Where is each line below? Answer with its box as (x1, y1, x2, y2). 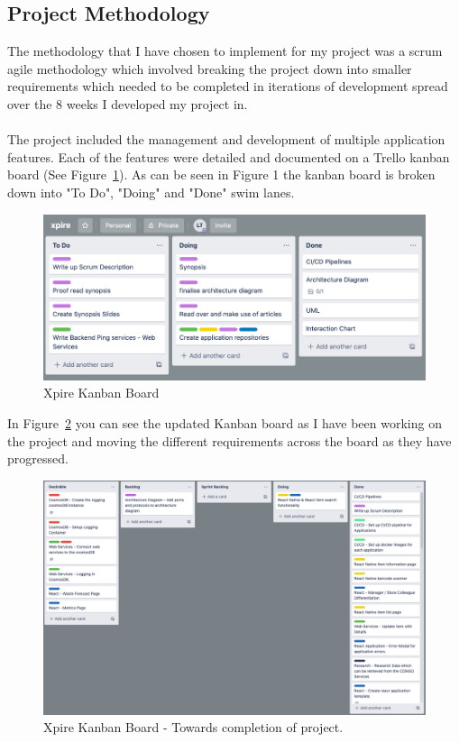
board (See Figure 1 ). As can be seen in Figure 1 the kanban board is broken (7, 165, 436, 184)
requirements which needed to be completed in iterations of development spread (7, 77, 448, 96)
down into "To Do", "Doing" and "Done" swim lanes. (7, 182, 295, 201)
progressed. (7, 449, 69, 468)
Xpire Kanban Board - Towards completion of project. (43, 718, 344, 737)
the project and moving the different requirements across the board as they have (7, 431, 452, 450)
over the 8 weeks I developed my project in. (7, 94, 248, 113)
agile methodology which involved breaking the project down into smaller (7, 59, 412, 78)
